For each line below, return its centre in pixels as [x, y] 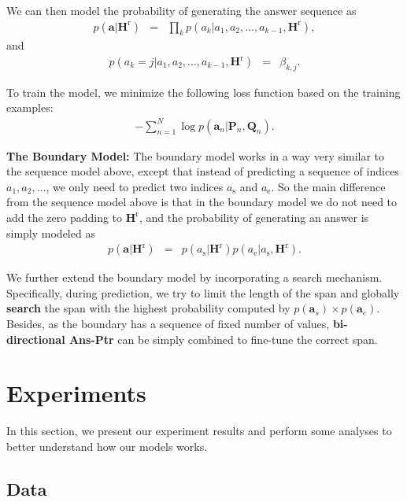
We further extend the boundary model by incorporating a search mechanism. [194, 277]
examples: [30, 107]
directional [36, 339]
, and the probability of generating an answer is [254, 217]
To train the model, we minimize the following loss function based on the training [203, 92]
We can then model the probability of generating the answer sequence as [181, 10]
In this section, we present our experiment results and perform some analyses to [199, 431]
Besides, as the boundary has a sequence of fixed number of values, [168, 323]
